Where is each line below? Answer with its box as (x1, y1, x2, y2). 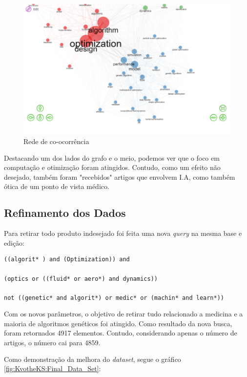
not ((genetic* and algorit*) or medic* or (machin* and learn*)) (4, 294, 225, 301)
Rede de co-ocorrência (23, 136, 89, 146)
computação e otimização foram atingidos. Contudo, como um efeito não (4, 162, 221, 172)
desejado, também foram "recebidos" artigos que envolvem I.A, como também (4, 171, 235, 182)
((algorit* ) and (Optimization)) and (4, 256, 130, 263)
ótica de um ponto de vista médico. (4, 181, 109, 191)
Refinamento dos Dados (4, 205, 126, 220)
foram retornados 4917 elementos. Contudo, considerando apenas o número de (4, 328, 237, 338)
